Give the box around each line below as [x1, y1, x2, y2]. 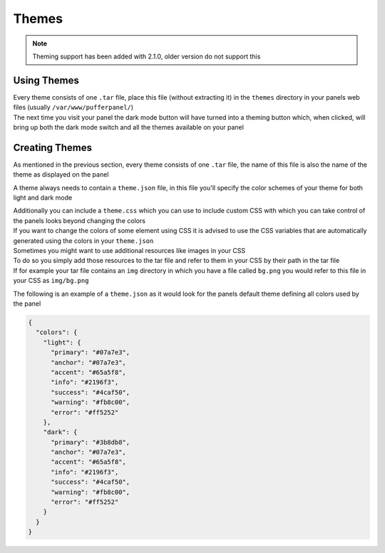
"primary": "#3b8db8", [51, 438, 130, 446]
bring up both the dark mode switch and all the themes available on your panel [13, 123, 244, 132]
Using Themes [13, 74, 80, 86]
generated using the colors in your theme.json [13, 236, 154, 245]
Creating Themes [13, 141, 93, 153]
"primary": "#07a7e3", [51, 348, 130, 356]
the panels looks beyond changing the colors [13, 216, 146, 224]
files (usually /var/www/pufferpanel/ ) [13, 103, 134, 112]
